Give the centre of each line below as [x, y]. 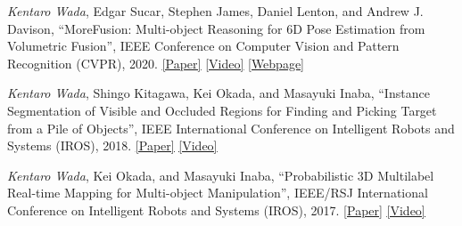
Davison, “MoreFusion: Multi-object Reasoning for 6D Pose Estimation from [216, 28]
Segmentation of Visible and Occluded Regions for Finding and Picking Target [222, 110]
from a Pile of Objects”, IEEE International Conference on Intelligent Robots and [231, 128]
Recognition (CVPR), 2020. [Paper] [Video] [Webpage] [156, 63]
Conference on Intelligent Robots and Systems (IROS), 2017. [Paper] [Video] [216, 210]
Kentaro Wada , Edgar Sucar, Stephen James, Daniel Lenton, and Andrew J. [215, 11]
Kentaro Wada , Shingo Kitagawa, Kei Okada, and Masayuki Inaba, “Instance [219, 93]
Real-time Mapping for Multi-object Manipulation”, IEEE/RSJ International [218, 193]
